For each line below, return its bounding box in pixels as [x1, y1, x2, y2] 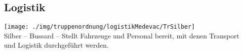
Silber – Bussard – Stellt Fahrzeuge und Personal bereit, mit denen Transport [4, 30, 240, 40]
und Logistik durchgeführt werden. [4, 40, 109, 50]
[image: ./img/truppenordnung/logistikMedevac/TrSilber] [4, 23, 195, 31]
